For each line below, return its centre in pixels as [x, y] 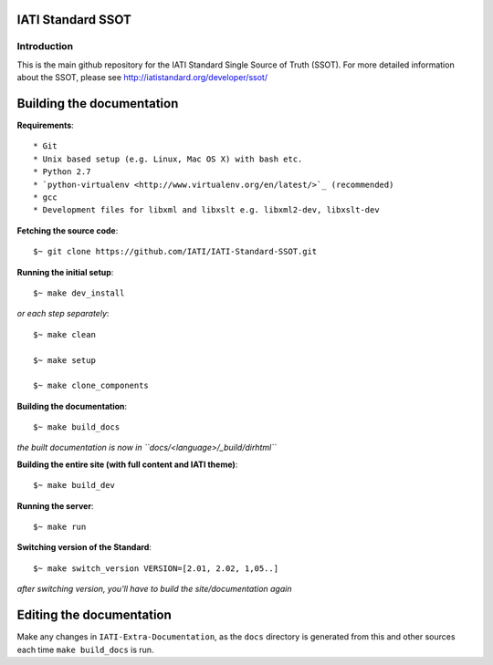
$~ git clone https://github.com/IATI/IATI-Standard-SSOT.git [175, 252]
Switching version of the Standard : [84, 547]
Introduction [45, 47]
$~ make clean [64, 334]
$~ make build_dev [74, 485]
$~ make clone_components [91, 386]
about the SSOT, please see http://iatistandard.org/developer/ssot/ [142, 78]
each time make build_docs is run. [85, 649]
